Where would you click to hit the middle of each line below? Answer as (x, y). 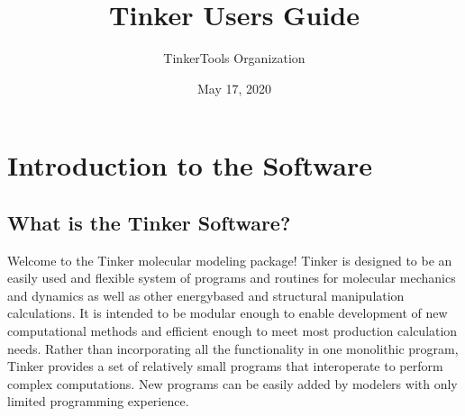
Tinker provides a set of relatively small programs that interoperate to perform (225, 366)
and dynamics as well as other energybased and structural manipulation (206, 295)
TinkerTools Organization (234, 58)
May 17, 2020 (234, 88)
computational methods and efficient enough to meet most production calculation (232, 331)
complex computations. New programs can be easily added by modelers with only (232, 383)
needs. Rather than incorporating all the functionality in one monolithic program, (233, 348)
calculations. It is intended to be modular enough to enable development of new (228, 313)
